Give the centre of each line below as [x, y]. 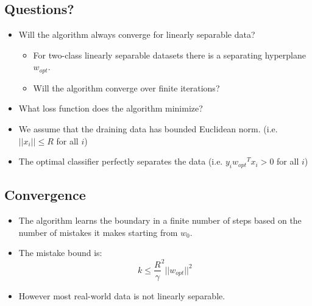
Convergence [45, 195]
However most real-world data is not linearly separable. [122, 295]
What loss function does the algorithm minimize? [111, 108]
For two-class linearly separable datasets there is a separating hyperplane [169, 55]
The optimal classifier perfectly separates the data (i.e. [121, 161]
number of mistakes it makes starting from [98, 232]
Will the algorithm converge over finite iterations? [126, 87]
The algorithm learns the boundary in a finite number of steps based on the [160, 220]
